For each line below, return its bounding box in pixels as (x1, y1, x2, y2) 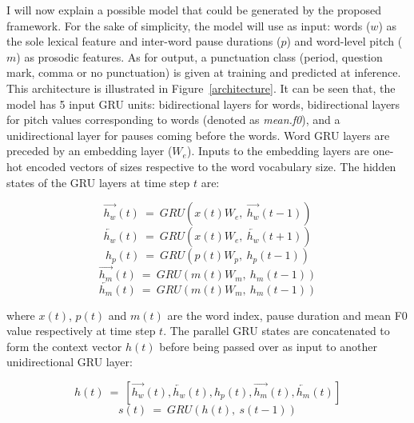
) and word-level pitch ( (286, 33, 403, 50)
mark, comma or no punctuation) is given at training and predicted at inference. (6, 64, 401, 81)
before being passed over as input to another (159, 337, 377, 354)
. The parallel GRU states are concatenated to (163, 322, 390, 339)
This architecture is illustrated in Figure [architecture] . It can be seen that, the (6, 79, 396, 96)
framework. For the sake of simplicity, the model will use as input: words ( (6, 17, 371, 34)
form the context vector (6, 337, 122, 354)
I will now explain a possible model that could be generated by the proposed (6, 2, 381, 18)
